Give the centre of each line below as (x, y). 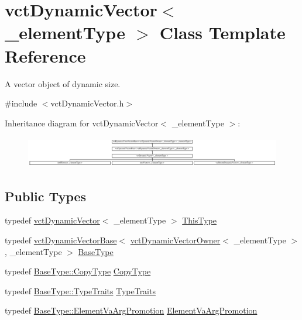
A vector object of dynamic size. (63, 83)
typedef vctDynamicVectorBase (61, 240)
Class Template (222, 32)
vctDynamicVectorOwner (175, 240)
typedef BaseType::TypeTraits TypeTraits (80, 290)
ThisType (199, 220)
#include (21, 103)
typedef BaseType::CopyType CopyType (78, 271)
